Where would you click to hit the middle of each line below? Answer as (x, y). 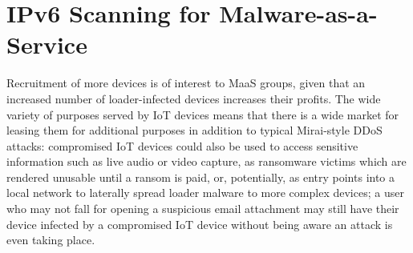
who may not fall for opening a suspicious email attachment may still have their (203, 209)
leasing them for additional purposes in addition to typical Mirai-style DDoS (194, 130)
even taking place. (51, 240)
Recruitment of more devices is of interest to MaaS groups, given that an (186, 83)
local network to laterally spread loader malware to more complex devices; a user (205, 193)
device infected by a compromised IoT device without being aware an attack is (200, 224)
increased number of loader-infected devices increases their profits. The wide (194, 98)
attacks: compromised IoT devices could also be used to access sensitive (182, 145)
